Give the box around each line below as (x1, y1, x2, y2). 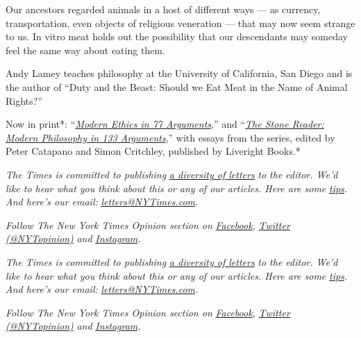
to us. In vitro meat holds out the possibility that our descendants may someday (6, 29, 348, 44)
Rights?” (6, 93, 42, 108)
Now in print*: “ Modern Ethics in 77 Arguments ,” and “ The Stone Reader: (6, 117, 324, 131)
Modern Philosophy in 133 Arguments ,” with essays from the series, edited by (6, 130, 335, 144)
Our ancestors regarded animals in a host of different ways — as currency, (6, 2, 321, 16)
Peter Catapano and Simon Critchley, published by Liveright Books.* (6, 144, 301, 158)
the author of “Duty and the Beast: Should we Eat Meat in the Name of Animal (6, 79, 348, 94)
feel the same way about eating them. (6, 42, 165, 57)
